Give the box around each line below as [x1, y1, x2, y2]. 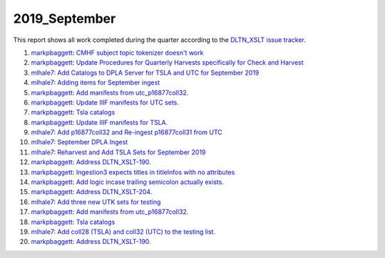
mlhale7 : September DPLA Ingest [31, 138, 128, 146]
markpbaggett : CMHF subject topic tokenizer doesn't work [31, 48, 204, 57]
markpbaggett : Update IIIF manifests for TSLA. [31, 118, 168, 127]
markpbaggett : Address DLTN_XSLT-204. [31, 188, 153, 196]
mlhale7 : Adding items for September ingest [31, 78, 160, 87]
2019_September [13, 11, 116, 26]
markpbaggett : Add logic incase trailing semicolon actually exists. [31, 178, 225, 186]
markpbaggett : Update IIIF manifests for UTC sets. [31, 98, 180, 107]
